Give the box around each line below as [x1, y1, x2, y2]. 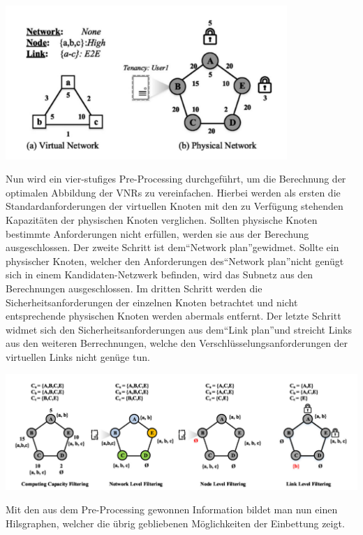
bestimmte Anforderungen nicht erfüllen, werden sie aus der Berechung [6, 226, 309, 241]
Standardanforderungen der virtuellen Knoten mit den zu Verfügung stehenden [6, 199, 343, 213]
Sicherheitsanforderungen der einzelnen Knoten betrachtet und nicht [6, 294, 298, 309]
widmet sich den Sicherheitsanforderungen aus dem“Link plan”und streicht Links [6, 322, 353, 336]
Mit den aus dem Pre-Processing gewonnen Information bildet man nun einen [6, 502, 338, 517]
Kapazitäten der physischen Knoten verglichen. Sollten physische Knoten [6, 213, 318, 227]
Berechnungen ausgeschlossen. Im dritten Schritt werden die [6, 281, 262, 296]
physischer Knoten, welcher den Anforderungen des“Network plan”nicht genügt [6, 253, 344, 268]
